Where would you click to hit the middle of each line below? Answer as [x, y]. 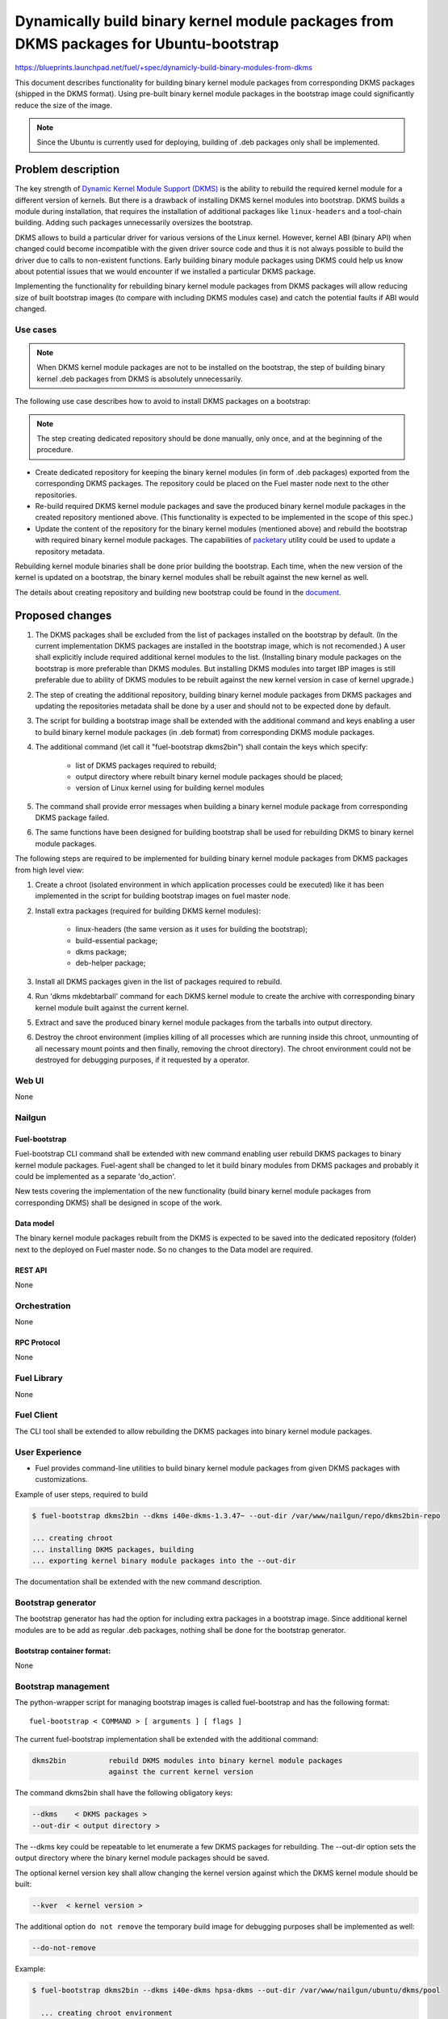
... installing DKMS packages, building [113, 1549]
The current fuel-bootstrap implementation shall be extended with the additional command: [167, 1740]
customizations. [61, 1480]
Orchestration [43, 1306]
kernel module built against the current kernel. [112, 1007]
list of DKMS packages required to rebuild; [146, 765]
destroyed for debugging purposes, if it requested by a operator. [142, 1060]
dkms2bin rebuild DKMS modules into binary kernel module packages [187, 1761]
